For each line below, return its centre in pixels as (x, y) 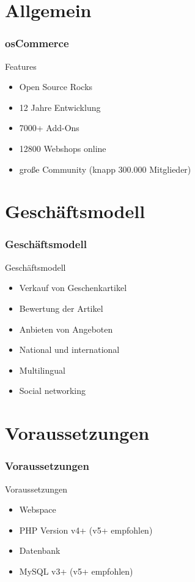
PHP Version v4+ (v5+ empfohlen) (86, 530)
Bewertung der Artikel (61, 308)
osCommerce (37, 43)
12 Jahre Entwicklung (60, 107)
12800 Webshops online (63, 148)
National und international (69, 350)
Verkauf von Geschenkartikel (73, 288)
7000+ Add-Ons (49, 128)
